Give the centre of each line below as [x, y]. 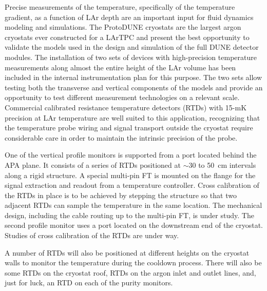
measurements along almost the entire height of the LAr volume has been [120, 67]
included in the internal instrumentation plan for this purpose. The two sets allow [133, 77]
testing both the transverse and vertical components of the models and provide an [134, 87]
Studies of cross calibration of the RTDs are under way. [92, 235]
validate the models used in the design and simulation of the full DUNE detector [132, 47]
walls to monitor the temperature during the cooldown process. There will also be [133, 263]
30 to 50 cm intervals [222, 164]
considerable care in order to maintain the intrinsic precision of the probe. [121, 137]
